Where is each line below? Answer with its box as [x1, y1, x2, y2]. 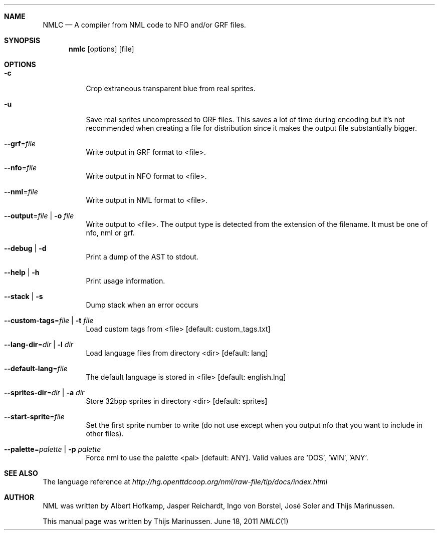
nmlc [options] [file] [69, 45, 134, 53]
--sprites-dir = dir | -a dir [4, 388, 85, 397]
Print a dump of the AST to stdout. [86, 252, 198, 261]
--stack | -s [4, 292, 43, 301]
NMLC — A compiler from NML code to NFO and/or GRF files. [43, 21, 246, 29]
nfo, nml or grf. [86, 228, 135, 237]
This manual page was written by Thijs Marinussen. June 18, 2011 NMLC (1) [43, 517, 289, 525]
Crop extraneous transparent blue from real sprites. [86, 84, 256, 93]
